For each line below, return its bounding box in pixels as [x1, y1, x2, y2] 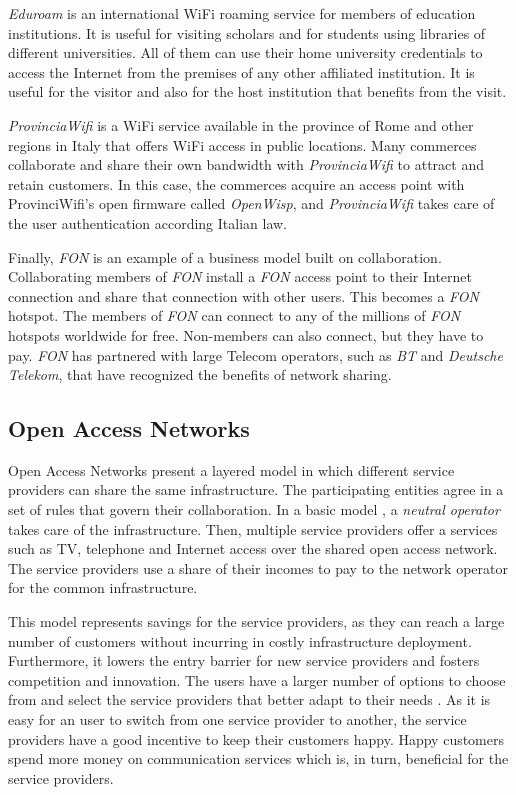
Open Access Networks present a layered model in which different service [8, 459, 455, 480]
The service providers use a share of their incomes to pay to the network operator [8, 557, 508, 578]
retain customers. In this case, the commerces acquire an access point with [8, 173, 465, 194]
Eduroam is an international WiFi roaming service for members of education [8, 3, 476, 23]
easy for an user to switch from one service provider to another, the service [8, 709, 467, 730]
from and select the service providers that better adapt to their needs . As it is [8, 689, 491, 710]
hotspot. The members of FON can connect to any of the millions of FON [8, 305, 461, 326]
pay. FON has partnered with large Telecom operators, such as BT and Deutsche [8, 344, 503, 365]
